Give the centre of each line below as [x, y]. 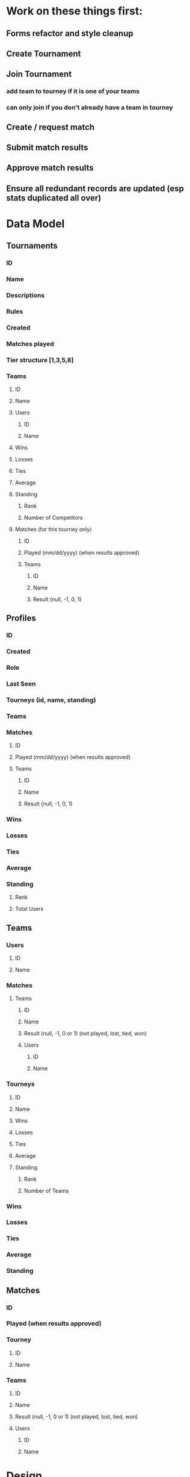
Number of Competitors [53, 518]
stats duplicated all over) [54, 198]
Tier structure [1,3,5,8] [40, 360]
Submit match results [47, 147]
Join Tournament [39, 74]
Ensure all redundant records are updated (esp [95, 188]
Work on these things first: [75, 11]
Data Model [35, 223]
